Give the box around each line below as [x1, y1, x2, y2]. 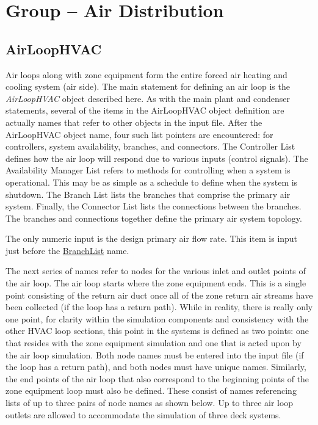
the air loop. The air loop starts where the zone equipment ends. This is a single [5, 277, 306, 289]
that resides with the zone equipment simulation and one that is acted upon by [5, 336, 302, 349]
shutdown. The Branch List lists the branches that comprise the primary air [5, 187, 291, 200]
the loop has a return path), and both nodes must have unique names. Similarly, [5, 360, 306, 373]
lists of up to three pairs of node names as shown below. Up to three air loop [5, 396, 294, 409]
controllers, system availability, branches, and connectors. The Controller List [5, 140, 295, 153]
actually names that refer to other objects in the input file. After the [5, 115, 262, 128]
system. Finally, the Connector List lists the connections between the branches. [5, 200, 302, 212]
